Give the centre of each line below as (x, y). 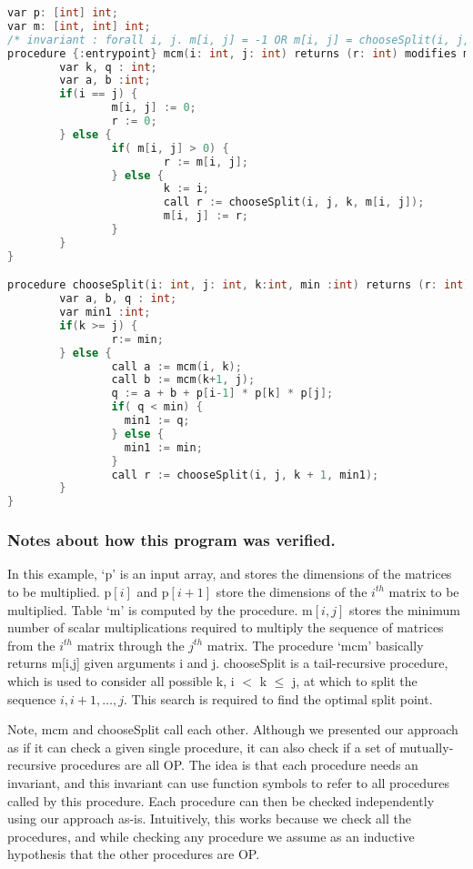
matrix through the (131, 645)
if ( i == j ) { (99, 94)
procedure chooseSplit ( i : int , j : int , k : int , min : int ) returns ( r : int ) (239, 285)
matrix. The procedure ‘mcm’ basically (315, 645)
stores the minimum (404, 609)
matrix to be (424, 591)
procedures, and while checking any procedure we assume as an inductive (211, 836)
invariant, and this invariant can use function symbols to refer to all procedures (228, 782)
